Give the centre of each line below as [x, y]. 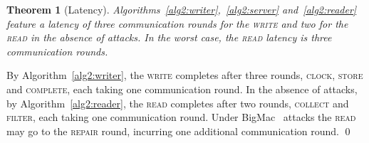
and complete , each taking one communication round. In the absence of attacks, [182, 89]
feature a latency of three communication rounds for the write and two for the [177, 23]
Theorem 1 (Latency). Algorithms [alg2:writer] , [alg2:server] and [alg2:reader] [182, 9]
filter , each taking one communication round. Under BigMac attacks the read [181, 117]
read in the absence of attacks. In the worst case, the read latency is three [169, 37]
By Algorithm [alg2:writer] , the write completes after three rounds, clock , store [185, 75]
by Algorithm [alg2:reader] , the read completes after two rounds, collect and [178, 103]
